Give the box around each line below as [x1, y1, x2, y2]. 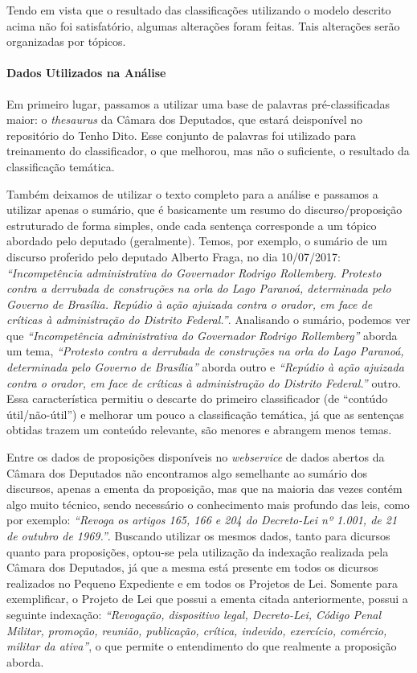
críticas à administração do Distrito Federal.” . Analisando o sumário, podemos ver [6, 311, 411, 328]
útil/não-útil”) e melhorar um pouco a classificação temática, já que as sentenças [6, 405, 404, 422]
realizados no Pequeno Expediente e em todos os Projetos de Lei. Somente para [6, 574, 398, 591]
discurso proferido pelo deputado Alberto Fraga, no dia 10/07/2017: [6, 248, 341, 265]
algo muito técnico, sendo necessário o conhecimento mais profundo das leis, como [6, 495, 410, 512]
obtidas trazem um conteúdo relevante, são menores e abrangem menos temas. [6, 421, 392, 438]
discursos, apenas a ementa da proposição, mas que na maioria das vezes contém [6, 480, 403, 497]
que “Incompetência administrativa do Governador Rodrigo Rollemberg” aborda [6, 326, 398, 343]
